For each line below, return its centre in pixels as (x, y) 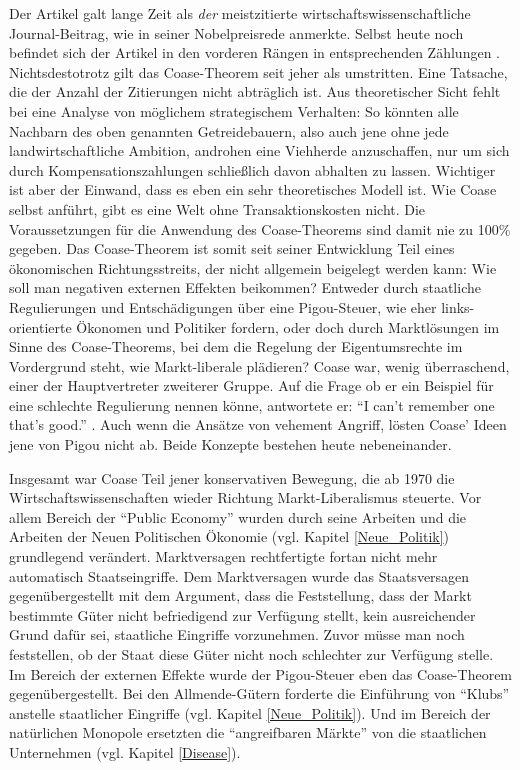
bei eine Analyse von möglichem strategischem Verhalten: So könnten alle (234, 110)
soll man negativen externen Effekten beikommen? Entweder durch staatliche (245, 287)
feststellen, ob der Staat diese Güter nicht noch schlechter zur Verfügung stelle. (251, 654)
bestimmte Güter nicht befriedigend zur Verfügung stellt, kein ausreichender (242, 614)
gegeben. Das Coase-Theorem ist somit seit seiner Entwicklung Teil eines (232, 248)
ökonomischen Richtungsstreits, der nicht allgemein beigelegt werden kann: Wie (253, 267)
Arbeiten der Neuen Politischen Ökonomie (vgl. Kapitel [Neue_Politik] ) (229, 536)
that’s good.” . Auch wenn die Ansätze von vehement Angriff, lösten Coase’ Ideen (258, 424)
